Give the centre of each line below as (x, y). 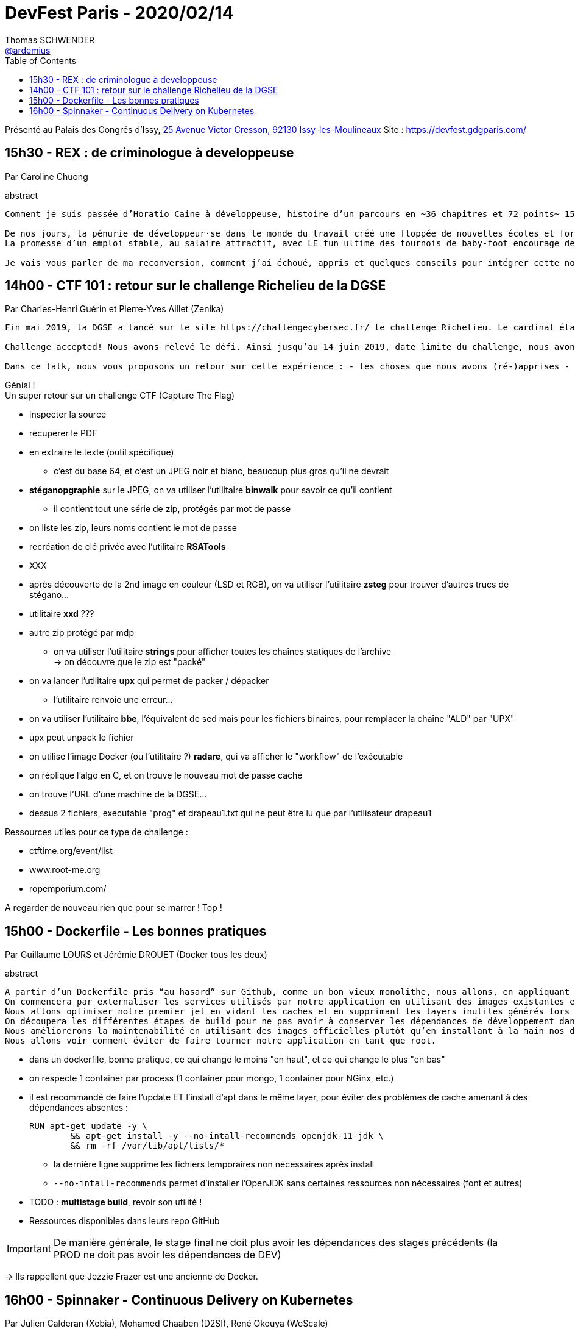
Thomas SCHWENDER (50, 40)
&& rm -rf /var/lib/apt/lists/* (147, 1146)
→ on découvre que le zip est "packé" (130, 662)
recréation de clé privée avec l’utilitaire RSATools (128, 547)
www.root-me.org (65, 870)
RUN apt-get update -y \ (88, 1126)
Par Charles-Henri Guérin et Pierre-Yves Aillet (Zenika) (115, 309)
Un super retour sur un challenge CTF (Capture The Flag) (120, 396)
